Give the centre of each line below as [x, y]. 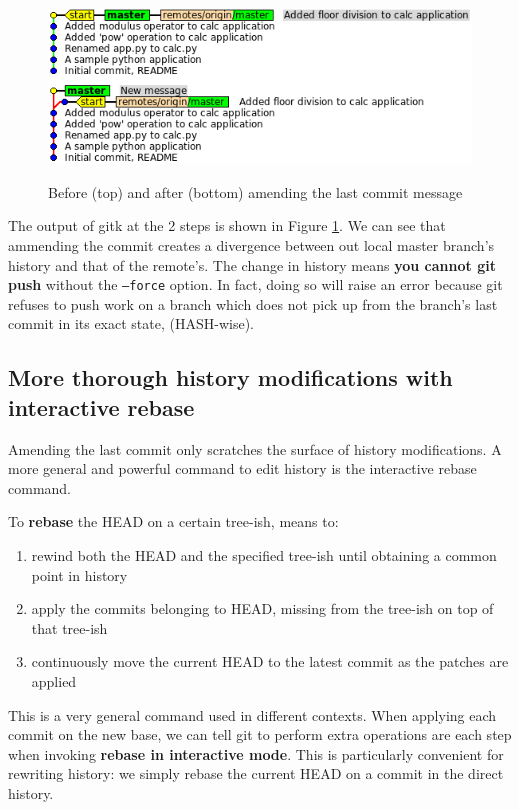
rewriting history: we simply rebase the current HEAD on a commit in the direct [256, 773]
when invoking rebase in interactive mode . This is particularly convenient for [256, 753]
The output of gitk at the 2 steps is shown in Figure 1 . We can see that [227, 225]
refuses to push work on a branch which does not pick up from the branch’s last [253, 303]
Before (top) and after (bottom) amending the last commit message [255, 191]
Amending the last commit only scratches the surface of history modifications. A [255, 448]
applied [54, 680]
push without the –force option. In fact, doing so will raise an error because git [255, 284]
